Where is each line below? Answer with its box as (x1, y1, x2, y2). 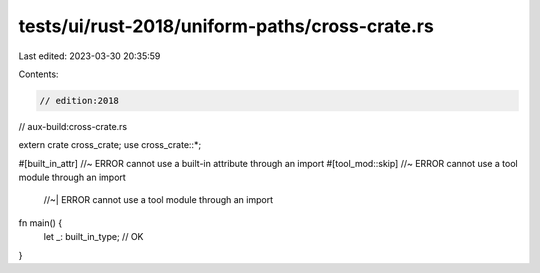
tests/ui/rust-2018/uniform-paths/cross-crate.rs (18, 15, 434, 37)
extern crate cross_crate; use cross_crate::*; (18, 139, 202, 151)
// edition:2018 (39, 95, 120, 106)
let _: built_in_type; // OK (43, 231, 144, 243)
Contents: (18, 68, 59, 80)
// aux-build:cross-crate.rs (18, 120, 128, 132)
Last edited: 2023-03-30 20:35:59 (18, 50, 161, 62)
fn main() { (18, 216, 63, 229)
